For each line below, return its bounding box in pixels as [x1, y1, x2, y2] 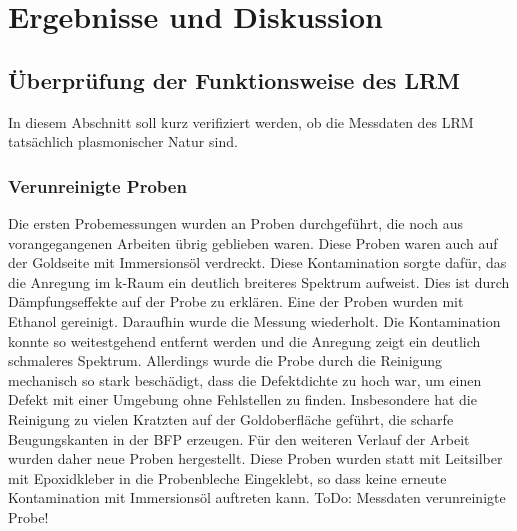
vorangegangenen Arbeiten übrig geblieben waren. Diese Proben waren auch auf [8, 232, 498, 253]
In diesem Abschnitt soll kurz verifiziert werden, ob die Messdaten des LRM [8, 111, 474, 132]
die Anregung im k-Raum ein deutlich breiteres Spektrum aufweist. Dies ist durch [8, 271, 510, 292]
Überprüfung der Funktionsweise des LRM [8, 64, 461, 95]
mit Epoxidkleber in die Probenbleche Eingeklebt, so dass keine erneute [8, 467, 447, 488]
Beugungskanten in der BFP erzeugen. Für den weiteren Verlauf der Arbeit [8, 428, 470, 449]
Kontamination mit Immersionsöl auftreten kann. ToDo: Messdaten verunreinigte [8, 487, 506, 508]
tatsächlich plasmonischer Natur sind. [8, 131, 238, 152]
